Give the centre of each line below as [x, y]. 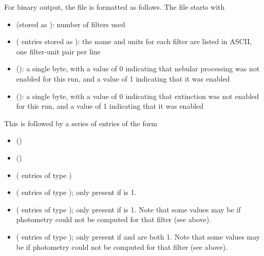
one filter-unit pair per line [58, 51]
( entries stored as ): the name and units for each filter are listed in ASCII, [134, 41]
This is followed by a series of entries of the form [81, 123]
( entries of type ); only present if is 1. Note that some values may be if [128, 209]
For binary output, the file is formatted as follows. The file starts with [115, 7]
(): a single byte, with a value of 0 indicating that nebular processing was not [138, 68]
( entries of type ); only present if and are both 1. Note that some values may [138, 236]
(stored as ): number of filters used [71, 24]
